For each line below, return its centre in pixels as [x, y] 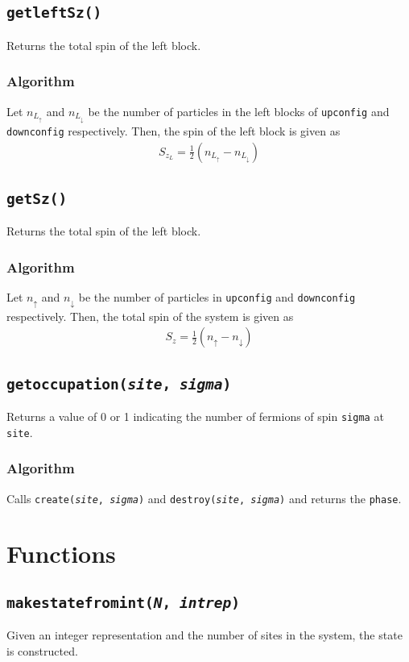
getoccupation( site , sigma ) [119, 384]
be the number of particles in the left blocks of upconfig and [239, 111]
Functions [61, 554]
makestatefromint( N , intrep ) [124, 603]
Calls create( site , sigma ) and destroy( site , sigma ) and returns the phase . [204, 498]
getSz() [37, 199]
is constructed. [42, 651]
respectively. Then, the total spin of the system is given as [150, 316]
